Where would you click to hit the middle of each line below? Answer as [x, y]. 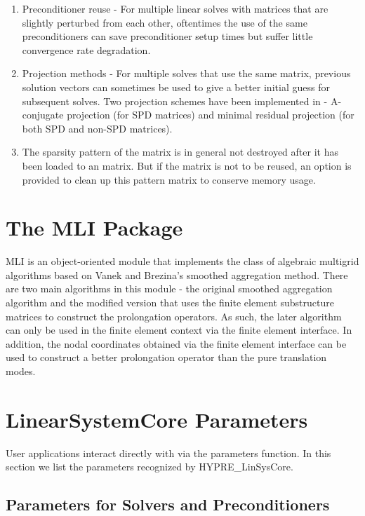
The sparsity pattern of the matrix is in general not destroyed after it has [180, 152]
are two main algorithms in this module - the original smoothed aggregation [169, 288]
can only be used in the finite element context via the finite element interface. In [179, 330]
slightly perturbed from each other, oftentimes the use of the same [165, 22]
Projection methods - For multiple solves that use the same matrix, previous [186, 73]
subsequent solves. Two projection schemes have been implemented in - [175, 101]
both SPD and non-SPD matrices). [97, 128]
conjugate [43, 115]
